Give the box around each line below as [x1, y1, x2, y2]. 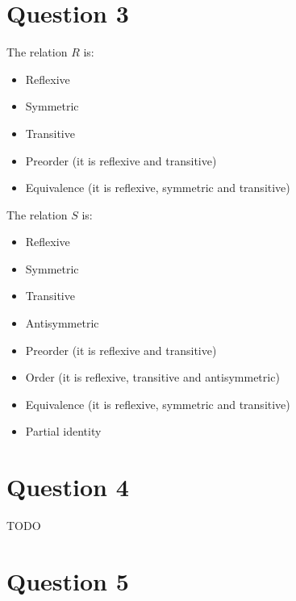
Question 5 [6, 564, 129, 597]
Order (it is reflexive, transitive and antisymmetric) [25, 369, 280, 386]
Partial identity [25, 423, 102, 440]
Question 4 [6, 470, 129, 503]
